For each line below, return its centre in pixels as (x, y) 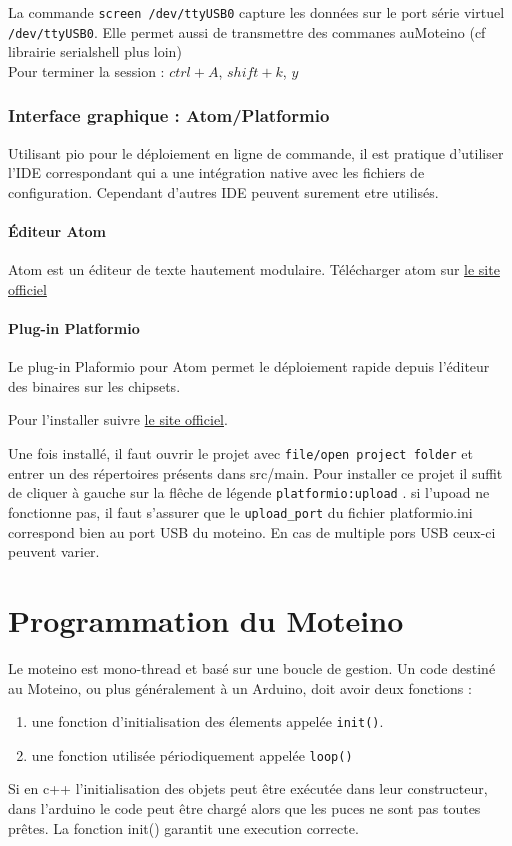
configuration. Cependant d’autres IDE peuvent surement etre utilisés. (223, 191)
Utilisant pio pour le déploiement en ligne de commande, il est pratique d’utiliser (256, 152)
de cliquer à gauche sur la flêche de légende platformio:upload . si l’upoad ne (249, 492)
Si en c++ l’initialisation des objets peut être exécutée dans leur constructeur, (248, 788)
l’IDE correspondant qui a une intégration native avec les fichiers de (216, 172)
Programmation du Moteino (206, 620)
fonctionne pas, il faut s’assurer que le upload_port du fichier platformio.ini (240, 511)
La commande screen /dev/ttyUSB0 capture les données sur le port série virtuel (256, 12)
